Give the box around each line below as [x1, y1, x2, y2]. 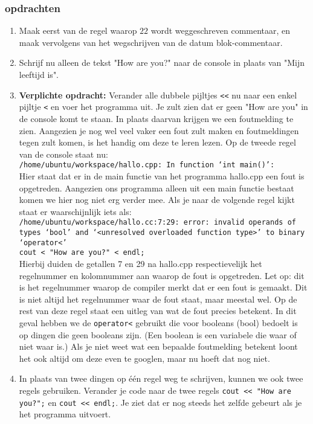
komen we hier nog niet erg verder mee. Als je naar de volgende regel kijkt [19, 193, 295, 206]
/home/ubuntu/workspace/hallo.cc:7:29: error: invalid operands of [19, 218, 296, 227]
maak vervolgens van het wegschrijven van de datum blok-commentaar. [19, 36, 283, 48]
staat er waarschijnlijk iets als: [19, 205, 132, 217]
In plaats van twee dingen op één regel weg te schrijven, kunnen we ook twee [19, 372, 303, 385]
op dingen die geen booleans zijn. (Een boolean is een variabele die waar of [19, 328, 297, 341]
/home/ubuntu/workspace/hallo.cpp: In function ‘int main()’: [19, 161, 275, 170]
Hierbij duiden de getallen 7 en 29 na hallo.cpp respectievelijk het [19, 257, 262, 269]
